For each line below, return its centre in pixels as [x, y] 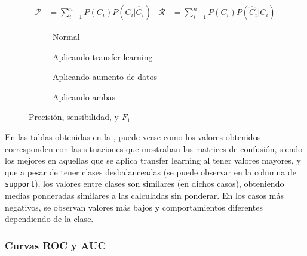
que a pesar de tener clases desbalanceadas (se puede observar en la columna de [151, 172]
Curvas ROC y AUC [56, 245]
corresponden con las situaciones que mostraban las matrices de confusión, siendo [154, 148]
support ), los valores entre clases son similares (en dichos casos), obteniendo [145, 183]
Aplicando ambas [84, 96]
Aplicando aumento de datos [105, 77]
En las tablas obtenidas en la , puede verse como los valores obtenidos [133, 137]
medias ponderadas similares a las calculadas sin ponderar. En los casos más [145, 195]
